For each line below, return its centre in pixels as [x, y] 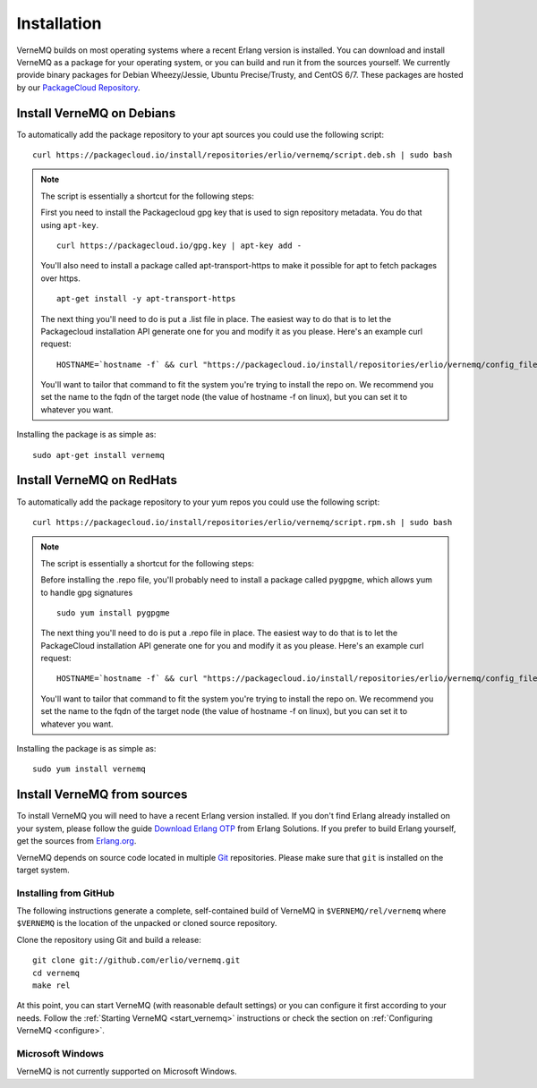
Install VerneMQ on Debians [96, 113]
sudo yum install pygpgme [113, 612]
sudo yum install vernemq [89, 769]
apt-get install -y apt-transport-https [146, 299]
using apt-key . [69, 225]
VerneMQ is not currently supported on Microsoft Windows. [127, 1071]
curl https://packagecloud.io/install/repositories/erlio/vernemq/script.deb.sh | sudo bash [243, 155]
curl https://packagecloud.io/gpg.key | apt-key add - [179, 245]
